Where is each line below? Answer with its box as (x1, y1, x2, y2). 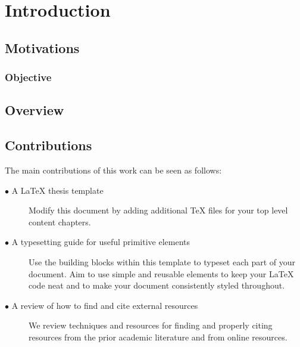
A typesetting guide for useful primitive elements (11, 236, 190, 248)
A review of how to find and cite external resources (11, 299, 198, 311)
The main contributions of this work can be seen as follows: (5, 163, 222, 176)
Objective (5, 70, 52, 85)
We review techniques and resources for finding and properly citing (29, 319, 273, 331)
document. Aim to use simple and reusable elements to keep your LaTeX (29, 267, 294, 280)
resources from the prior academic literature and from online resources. (29, 330, 287, 343)
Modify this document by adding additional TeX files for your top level (29, 204, 288, 216)
